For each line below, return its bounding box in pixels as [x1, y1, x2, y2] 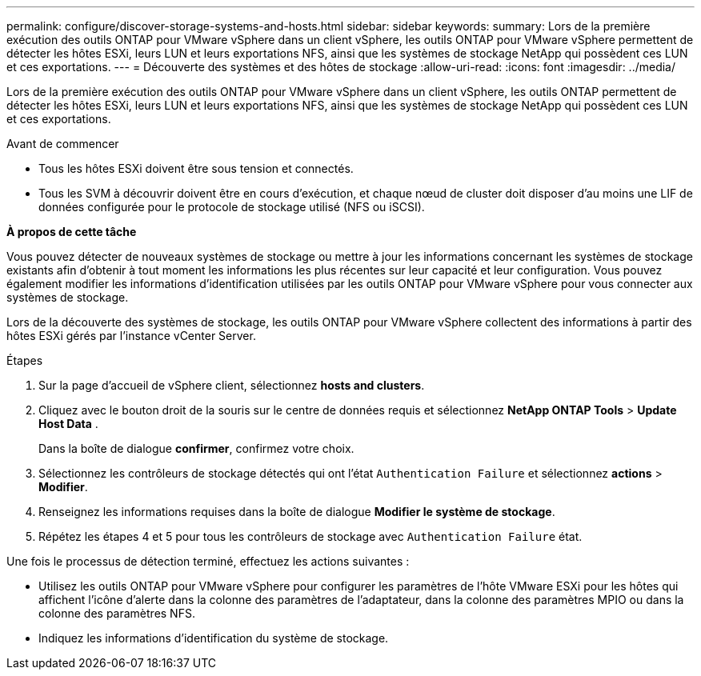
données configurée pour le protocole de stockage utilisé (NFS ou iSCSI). [38, 200, 425, 214]
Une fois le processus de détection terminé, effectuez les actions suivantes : [6, 554, 410, 568]
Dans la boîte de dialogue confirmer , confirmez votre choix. [38, 442, 355, 455]
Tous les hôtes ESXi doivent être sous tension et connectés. [38, 162, 354, 175]
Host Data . [38, 417, 98, 430]
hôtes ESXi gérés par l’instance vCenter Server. [6, 329, 256, 342]
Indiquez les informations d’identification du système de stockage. [38, 631, 389, 645]
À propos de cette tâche [6, 225, 137, 238]
